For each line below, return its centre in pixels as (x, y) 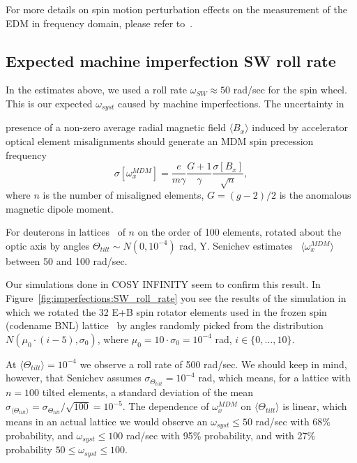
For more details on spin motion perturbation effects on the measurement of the (176, 9)
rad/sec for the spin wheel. (290, 90)
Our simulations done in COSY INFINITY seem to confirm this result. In (163, 284)
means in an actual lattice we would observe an (107, 421)
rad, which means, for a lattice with (275, 378)
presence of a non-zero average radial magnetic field (116, 127)
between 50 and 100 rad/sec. (67, 260)
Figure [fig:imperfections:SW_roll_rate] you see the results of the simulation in (176, 298)
